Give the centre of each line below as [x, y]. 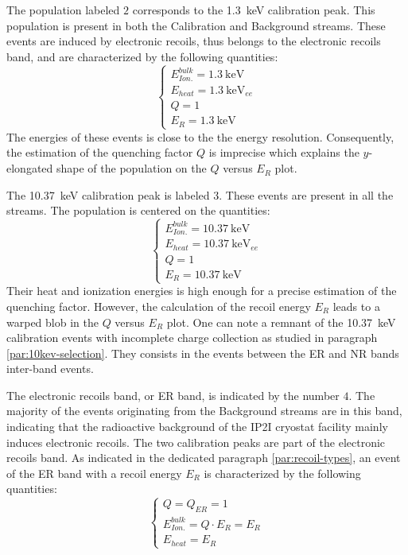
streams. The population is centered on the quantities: [138, 210]
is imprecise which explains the [284, 152]
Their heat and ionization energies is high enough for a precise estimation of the [202, 291]
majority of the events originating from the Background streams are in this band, [204, 411]
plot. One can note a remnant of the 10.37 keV [281, 322]
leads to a [356, 306]
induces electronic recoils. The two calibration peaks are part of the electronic [196, 442]
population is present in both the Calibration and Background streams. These [196, 25]
